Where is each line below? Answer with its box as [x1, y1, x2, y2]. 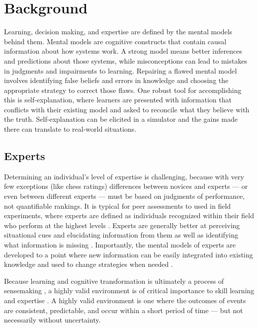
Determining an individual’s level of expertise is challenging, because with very [4, 171, 244, 181]
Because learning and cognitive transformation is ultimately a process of [4, 275, 224, 286]
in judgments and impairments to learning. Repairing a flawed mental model [4, 65, 237, 76]
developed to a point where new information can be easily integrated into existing [4, 249, 253, 259]
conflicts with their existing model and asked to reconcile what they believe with [4, 104, 250, 114]
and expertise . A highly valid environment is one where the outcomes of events [4, 295, 246, 305]
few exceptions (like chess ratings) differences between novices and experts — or [4, 181, 248, 191]
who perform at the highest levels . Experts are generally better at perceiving [4, 220, 240, 230]
